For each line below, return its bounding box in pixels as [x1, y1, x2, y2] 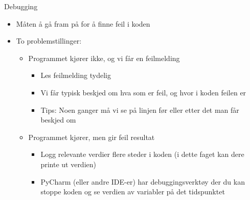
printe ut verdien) [40, 158, 96, 169]
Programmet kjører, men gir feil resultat [28, 131, 155, 142]
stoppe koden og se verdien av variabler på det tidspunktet [40, 186, 225, 197]
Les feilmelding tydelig [40, 70, 111, 81]
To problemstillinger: [16, 35, 82, 46]
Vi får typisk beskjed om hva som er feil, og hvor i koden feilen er [40, 87, 246, 97]
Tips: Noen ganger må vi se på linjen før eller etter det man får [40, 104, 239, 115]
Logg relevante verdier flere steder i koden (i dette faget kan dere [40, 149, 244, 159]
